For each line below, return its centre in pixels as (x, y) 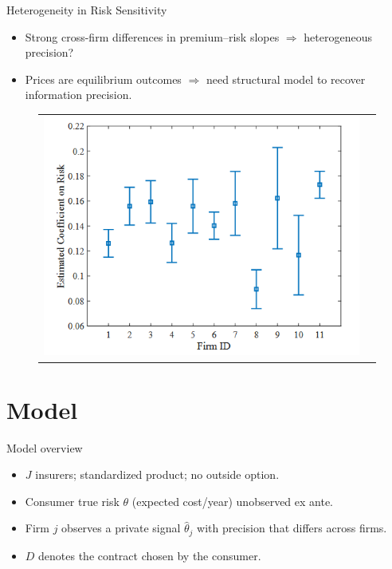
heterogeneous (338, 36)
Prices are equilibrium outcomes (103, 79)
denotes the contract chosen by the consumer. (150, 555)
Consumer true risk (72, 501)
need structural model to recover (286, 79)
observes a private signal (121, 528)
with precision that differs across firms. (292, 528)
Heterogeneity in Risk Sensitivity (87, 10)
